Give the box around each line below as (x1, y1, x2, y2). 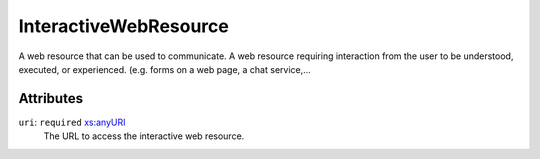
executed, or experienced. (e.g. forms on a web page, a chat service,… (18, 63, 312, 75)
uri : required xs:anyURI (18, 116, 126, 128)
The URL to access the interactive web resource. (43, 130, 245, 142)
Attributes (18, 90, 84, 107)
